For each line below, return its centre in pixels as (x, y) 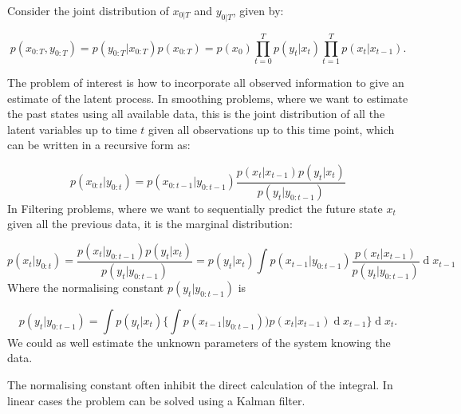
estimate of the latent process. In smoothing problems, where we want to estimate (208, 98)
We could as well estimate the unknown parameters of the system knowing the (199, 342)
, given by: (258, 10)
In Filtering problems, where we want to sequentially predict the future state (195, 208)
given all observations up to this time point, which (272, 129)
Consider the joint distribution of (88, 10)
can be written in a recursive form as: (99, 145)
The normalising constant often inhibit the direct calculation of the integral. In (200, 385)
